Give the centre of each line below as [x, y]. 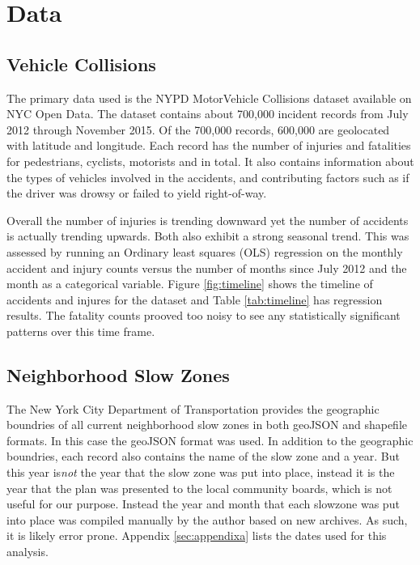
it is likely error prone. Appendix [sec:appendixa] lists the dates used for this [197, 535]
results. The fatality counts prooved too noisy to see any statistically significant [204, 315]
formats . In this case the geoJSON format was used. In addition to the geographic [210, 440]
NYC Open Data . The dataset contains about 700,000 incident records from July [208, 114]
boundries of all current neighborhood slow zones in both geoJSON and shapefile [207, 425]
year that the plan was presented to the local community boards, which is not [199, 488]
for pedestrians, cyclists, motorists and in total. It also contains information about [210, 161]
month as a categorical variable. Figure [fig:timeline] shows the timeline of [190, 284]
